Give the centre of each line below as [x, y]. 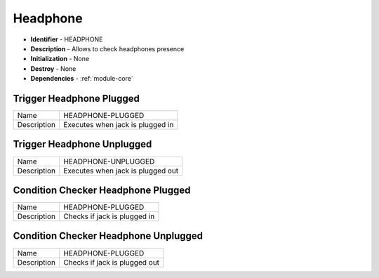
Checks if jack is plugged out [112, 262]
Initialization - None [60, 59]
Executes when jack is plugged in [119, 125]
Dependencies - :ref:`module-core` [82, 79]
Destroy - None [53, 68]
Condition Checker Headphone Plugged [102, 190]
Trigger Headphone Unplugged [82, 144]
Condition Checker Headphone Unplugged [108, 236]
